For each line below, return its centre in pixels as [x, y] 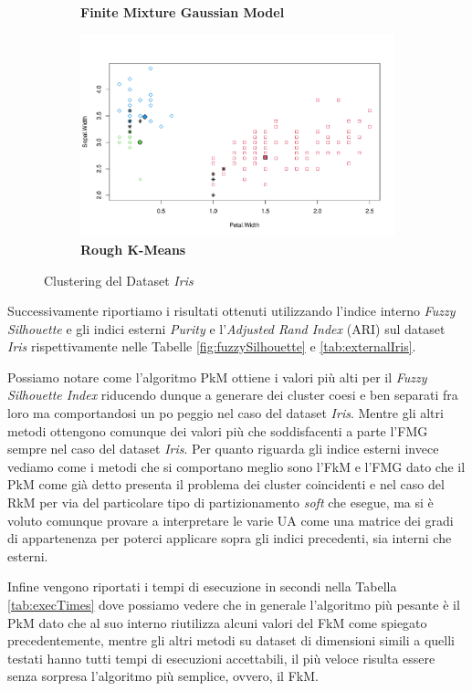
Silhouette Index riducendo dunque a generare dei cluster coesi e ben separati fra [233, 395]
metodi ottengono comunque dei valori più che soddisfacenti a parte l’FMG [218, 430]
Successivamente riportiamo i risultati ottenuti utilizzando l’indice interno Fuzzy [231, 311]
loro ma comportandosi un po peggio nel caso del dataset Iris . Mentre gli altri [226, 413]
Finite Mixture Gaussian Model [183, 12]
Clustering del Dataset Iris [119, 280]
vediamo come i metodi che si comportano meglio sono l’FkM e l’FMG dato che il [236, 466]
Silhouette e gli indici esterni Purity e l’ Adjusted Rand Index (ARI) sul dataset [226, 328]
